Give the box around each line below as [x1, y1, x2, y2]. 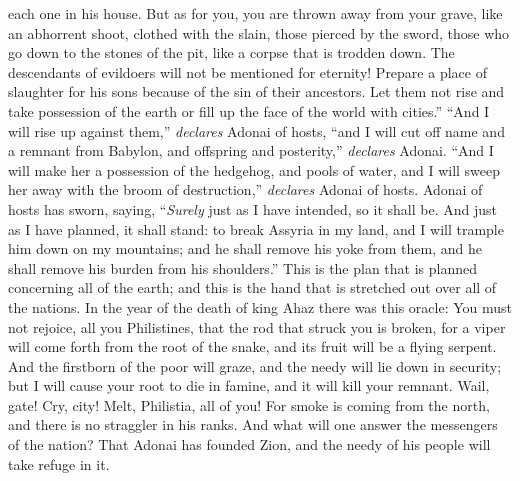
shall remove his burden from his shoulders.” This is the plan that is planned [8, 257, 478, 278]
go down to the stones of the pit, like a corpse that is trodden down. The [8, 42, 455, 63]
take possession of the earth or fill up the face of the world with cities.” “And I [8, 100, 490, 121]
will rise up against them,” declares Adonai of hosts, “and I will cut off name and [8, 120, 505, 141]
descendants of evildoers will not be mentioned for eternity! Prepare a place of [8, 61, 487, 82]
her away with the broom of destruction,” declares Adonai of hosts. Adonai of [8, 179, 483, 200]
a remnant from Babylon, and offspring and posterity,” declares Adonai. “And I [8, 140, 494, 161]
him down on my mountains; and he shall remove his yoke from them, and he [8, 238, 482, 259]
